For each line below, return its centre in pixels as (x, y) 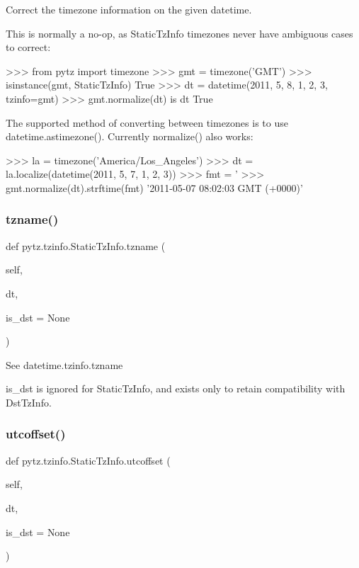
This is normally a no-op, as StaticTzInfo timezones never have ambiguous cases (179, 33)
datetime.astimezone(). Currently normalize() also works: (130, 136)
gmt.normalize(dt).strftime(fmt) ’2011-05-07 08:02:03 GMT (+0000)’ (154, 187)
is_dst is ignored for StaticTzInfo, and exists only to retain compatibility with (176, 388)
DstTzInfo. (29, 402)
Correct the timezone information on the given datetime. (129, 9)
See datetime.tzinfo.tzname (64, 364)
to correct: (28, 47)
